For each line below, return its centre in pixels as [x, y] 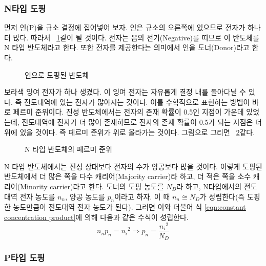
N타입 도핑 [25, 8]
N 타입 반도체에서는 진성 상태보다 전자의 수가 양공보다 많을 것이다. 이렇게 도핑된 [133, 166]
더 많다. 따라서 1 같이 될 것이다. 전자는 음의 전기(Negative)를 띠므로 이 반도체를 [132, 37]
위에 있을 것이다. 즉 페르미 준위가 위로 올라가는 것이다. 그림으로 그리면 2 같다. [130, 132]
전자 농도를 [37, 196]
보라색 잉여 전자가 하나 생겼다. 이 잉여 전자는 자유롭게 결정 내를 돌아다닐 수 [125, 92]
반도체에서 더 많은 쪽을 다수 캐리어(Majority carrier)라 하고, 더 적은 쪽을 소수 [128, 176]
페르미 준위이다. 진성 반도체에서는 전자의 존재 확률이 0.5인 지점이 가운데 [128, 112]
